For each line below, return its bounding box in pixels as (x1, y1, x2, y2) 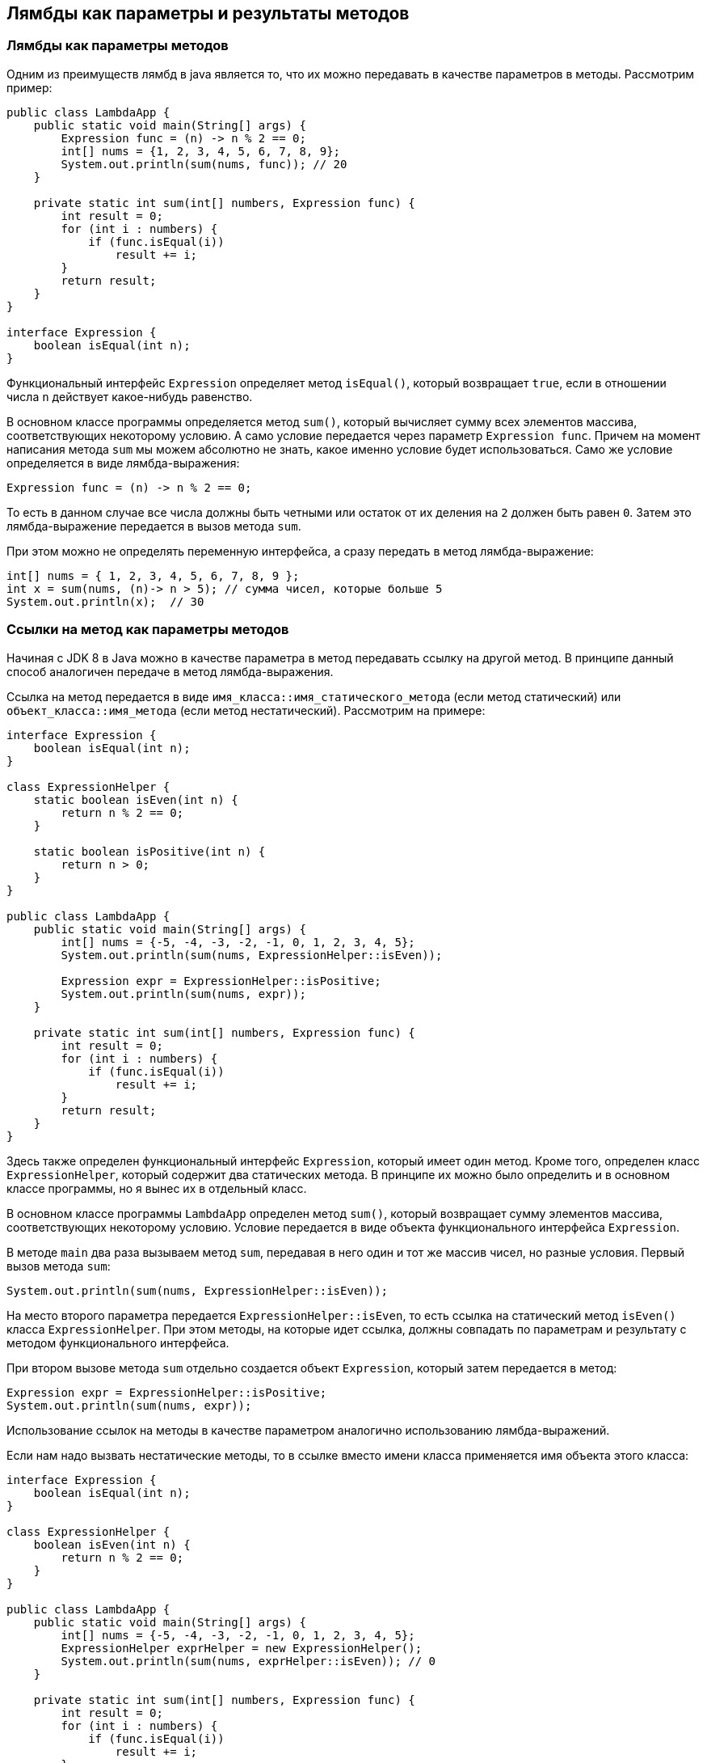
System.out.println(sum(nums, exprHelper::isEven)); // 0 (61, 1654, 436, 1668)
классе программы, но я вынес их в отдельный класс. (6, 1181, 307, 1195)
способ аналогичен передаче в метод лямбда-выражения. (6, 664, 334, 679)
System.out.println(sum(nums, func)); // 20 (61, 157, 347, 171)
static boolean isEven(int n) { (33, 793, 238, 806)
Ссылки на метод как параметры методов (6, 621, 289, 638)
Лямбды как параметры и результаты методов (6, 3, 410, 23)
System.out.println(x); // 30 (6, 594, 204, 608)
